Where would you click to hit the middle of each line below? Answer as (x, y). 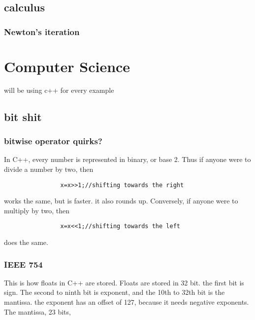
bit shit (23, 116)
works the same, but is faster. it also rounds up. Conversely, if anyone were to (121, 201)
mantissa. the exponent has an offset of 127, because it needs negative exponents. (127, 302)
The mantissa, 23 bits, (37, 311)
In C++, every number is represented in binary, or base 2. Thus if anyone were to (127, 159)
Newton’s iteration (42, 31)
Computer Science (67, 66)
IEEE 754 (23, 264)
